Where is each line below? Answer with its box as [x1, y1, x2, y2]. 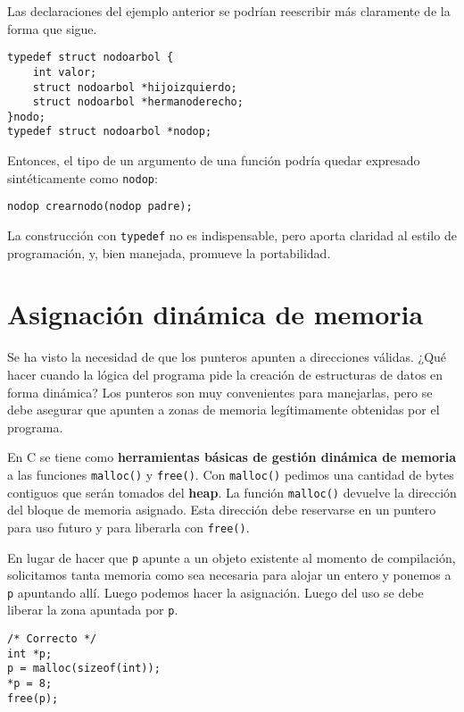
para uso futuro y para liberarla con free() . [7, 517, 250, 536]
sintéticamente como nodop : [7, 168, 158, 187]
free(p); [7, 691, 59, 705]
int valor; [32, 65, 97, 79]
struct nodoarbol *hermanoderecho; [32, 96, 244, 109]
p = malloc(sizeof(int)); [7, 662, 161, 675]
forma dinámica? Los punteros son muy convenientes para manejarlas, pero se [7, 382, 433, 401]
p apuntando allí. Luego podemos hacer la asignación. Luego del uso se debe [7, 582, 424, 601]
